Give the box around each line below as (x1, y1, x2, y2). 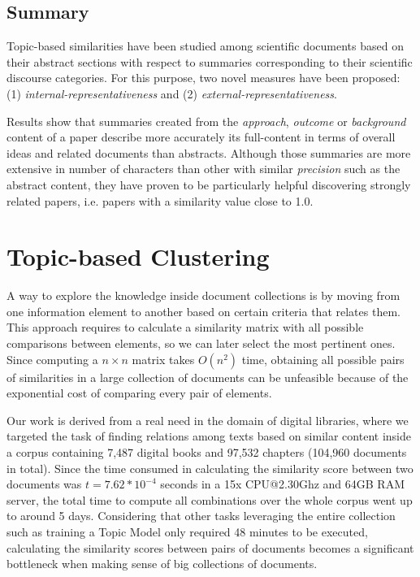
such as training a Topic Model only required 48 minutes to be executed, (6, 523, 368, 540)
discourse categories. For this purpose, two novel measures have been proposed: (6, 69, 401, 86)
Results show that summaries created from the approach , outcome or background (6, 112, 406, 129)
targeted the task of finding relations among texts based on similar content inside (6, 427, 411, 445)
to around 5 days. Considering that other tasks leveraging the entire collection (6, 507, 396, 524)
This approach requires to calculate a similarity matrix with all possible (6, 319, 364, 336)
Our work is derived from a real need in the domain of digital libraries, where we (6, 411, 409, 428)
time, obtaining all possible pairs (241, 350, 405, 367)
